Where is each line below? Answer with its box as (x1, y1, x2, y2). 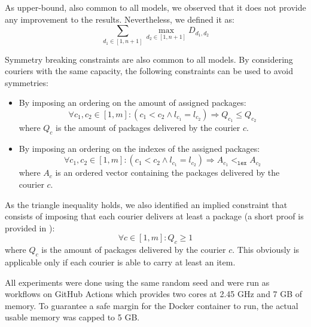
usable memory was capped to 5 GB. (5, 311, 140, 323)
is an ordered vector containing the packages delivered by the (55, 166, 280, 179)
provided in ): (5, 221, 55, 234)
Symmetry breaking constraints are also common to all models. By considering (5, 53, 293, 65)
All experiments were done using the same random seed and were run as (5, 276, 270, 288)
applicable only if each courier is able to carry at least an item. (5, 256, 236, 268)
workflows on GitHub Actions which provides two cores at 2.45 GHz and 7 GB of (5, 288, 303, 300)
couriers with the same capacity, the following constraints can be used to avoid (5, 65, 293, 77)
